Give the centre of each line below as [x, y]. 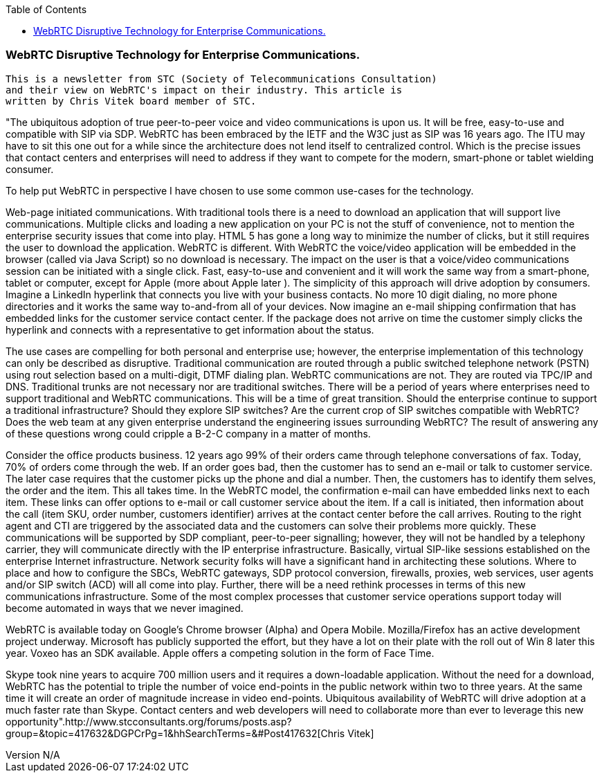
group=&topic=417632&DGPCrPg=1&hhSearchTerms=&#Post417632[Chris [175, 733]
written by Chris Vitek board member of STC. [131, 101]
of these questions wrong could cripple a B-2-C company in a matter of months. [188, 433]
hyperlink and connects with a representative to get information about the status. [190, 329]
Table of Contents [46, 9]
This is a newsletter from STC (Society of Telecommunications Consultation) [221, 79]
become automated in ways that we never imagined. [125, 608]
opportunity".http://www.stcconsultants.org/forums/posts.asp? [149, 721]
